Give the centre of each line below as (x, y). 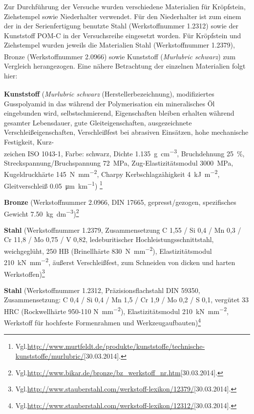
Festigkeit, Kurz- (29, 142)
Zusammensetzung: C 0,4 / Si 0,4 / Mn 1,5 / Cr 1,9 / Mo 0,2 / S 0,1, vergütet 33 (127, 300)
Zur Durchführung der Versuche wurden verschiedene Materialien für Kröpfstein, (125, 6)
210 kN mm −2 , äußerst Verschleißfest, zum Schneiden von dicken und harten (120, 261)
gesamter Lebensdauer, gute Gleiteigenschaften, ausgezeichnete (98, 122)
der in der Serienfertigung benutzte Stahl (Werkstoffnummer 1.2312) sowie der (121, 26)
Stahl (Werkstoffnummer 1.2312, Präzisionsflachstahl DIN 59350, (102, 290)
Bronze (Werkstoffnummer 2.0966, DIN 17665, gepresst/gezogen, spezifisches (120, 202)
